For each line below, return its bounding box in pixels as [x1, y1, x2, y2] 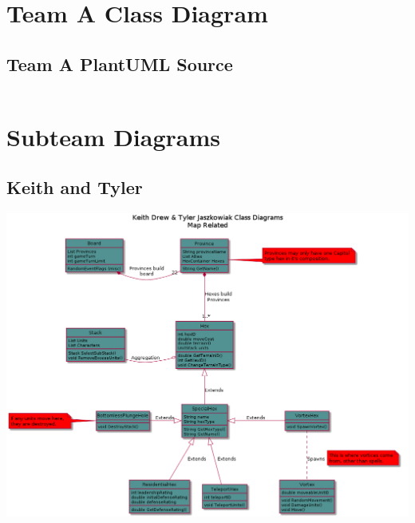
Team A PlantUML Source [6, 51, 233, 76]
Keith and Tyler [6, 175, 143, 200]
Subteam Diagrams [6, 120, 220, 153]
